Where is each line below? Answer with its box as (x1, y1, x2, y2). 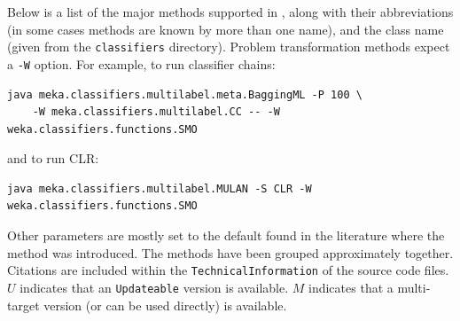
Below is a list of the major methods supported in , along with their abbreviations (7, 3, 454, 20)
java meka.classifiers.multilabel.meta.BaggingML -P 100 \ (7, 88, 363, 101)
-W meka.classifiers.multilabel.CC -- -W (32, 106, 280, 119)
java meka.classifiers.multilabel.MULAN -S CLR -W (7, 182, 312, 195)
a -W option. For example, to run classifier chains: (7, 54, 276, 73)
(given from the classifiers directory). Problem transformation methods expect (7, 37, 450, 56)
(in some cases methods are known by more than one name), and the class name (7, 20, 444, 38)
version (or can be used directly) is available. (43, 295, 287, 314)
